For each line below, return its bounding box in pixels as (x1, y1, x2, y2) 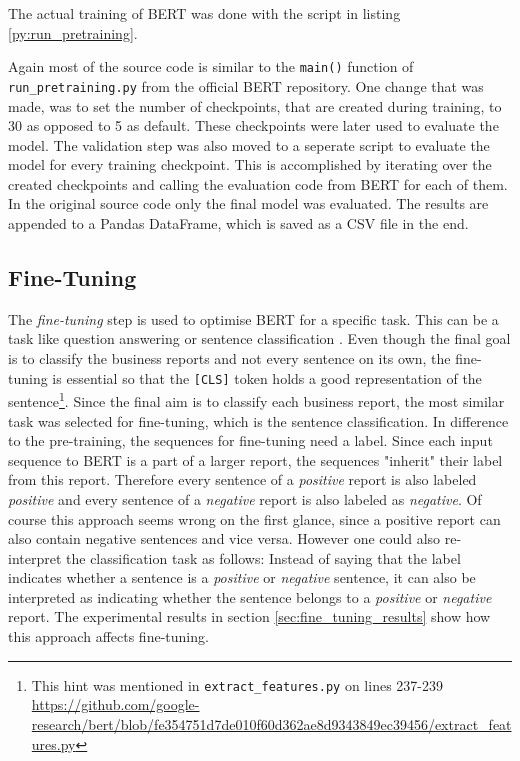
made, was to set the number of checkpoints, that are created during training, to (8, 95, 502, 116)
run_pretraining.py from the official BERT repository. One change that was (8, 75, 484, 96)
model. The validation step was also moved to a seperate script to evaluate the (8, 134, 490, 155)
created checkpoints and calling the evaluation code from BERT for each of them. (8, 173, 508, 194)
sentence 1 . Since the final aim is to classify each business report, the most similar (8, 388, 505, 411)
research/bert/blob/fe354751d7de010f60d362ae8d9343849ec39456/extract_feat (31, 713, 512, 734)
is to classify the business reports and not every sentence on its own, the (8, 348, 451, 369)
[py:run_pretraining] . (8, 22, 138, 43)
